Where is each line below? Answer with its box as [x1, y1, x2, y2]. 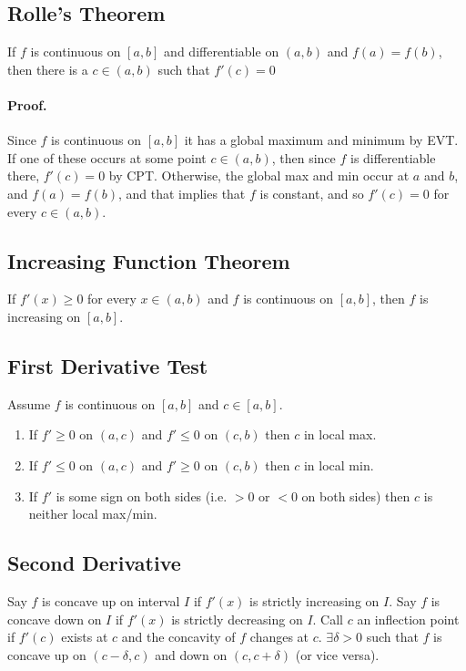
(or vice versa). [295, 645, 380, 664]
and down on [155, 645, 228, 664]
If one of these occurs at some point [7, 148, 207, 167]
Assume [7, 394, 51, 413]
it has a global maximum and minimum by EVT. [184, 130, 459, 150]
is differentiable [350, 148, 436, 167]
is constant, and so [259, 183, 364, 202]
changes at [249, 627, 309, 646]
